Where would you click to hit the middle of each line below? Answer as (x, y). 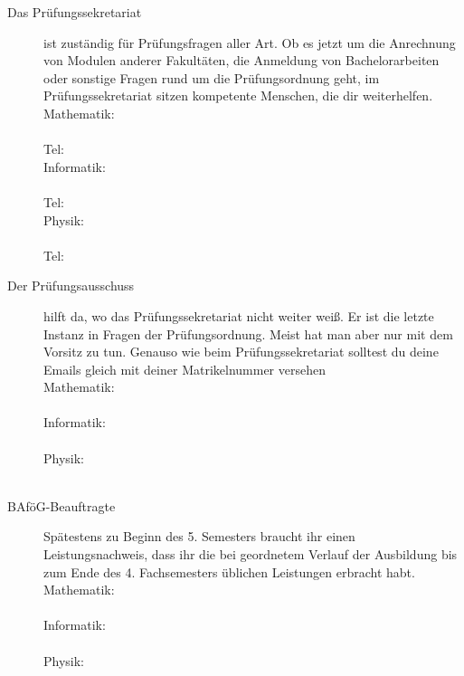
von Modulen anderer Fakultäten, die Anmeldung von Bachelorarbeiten (241, 60)
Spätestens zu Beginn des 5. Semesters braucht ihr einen (199, 536)
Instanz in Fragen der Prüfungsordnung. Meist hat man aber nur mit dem (248, 333)
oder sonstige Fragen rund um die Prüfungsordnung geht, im (212, 77)
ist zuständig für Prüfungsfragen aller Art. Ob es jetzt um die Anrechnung (250, 42)
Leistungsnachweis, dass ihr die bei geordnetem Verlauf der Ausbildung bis (251, 554)
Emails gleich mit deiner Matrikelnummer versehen (185, 369)
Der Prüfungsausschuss (71, 286)
